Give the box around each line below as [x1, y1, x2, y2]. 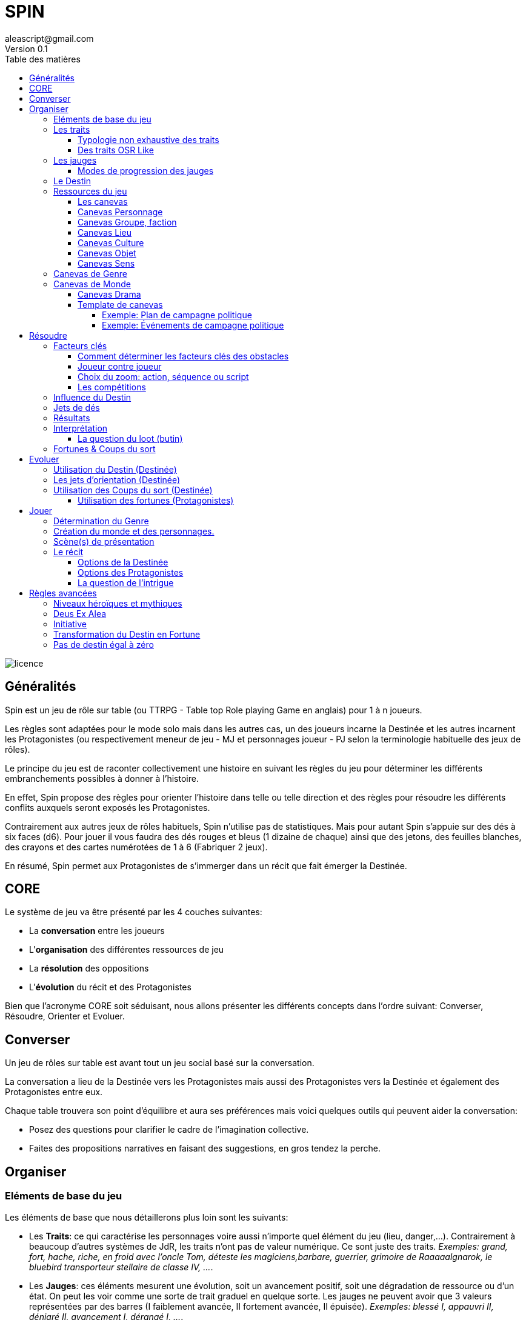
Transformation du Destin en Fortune [53, 628, 201, 639]
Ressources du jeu [53, 185, 127, 196]
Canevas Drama [78, 288, 141, 299]
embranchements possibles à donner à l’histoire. [5, 773, 199, 784]
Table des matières [5, 53, 81, 64]
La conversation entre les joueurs [29, 925, 165, 936]
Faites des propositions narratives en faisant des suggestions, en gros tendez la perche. [29, 1143, 381, 1154]
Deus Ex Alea [53, 608, 107, 619]
